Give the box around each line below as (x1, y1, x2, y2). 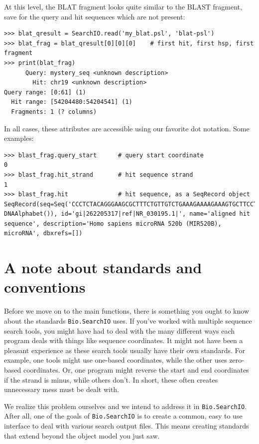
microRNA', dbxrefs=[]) (4, 230, 83, 237)
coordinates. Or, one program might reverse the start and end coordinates (23, 365, 249, 375)
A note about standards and (4, 257, 202, 278)
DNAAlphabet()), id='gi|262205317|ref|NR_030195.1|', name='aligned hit (4, 210, 250, 218)
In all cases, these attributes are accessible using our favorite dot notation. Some (4, 123, 250, 133)
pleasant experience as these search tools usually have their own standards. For (4, 345, 245, 355)
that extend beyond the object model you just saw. (4, 430, 160, 441)
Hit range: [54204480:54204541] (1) (11, 98, 132, 106)
